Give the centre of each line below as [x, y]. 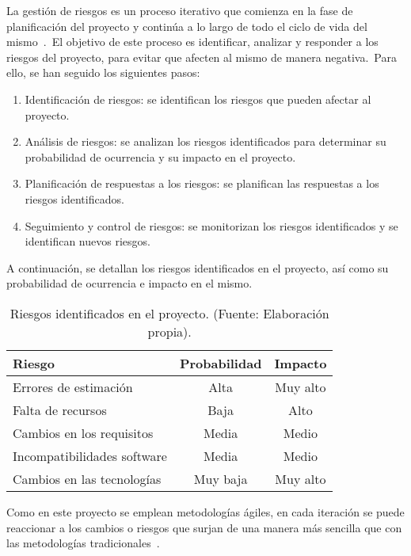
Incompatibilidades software [90, 455]
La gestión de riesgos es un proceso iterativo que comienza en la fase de [180, 10]
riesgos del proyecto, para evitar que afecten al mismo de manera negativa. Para [202, 57]
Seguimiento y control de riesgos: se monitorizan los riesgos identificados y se [211, 225]
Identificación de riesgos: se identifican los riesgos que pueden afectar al [198, 99]
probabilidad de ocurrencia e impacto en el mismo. [129, 283]
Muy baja [221, 478]
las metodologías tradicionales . [83, 543]
